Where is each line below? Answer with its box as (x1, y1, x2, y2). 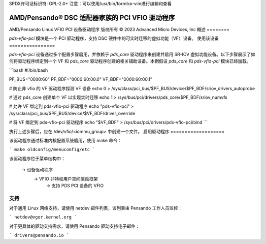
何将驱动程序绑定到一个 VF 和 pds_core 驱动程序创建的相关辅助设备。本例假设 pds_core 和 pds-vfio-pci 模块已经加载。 (9, 58, 251, 64)
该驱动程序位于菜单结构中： (9, 155, 66, 161)
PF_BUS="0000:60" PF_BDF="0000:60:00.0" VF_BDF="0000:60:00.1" (9, 76, 153, 82)
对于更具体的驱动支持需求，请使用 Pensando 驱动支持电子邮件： (9, 223, 140, 229)
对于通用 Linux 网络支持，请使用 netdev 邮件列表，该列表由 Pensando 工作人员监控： (9, 205, 183, 211)
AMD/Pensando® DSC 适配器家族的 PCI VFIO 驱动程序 (9, 13, 175, 22)
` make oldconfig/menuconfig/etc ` (9, 147, 96, 152)
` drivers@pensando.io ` (9, 233, 69, 238)
